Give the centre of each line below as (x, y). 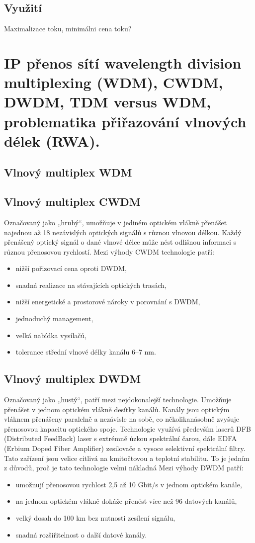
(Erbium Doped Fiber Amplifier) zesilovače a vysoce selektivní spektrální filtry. (125, 448)
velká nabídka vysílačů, (51, 335)
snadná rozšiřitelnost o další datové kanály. (81, 534)
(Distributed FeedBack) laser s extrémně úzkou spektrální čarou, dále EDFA (121, 438)
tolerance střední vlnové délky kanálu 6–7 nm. (86, 352)
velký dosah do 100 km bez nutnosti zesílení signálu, (95, 517)
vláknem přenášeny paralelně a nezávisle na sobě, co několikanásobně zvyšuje (122, 419)
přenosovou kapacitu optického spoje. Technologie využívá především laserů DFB (127, 428)
